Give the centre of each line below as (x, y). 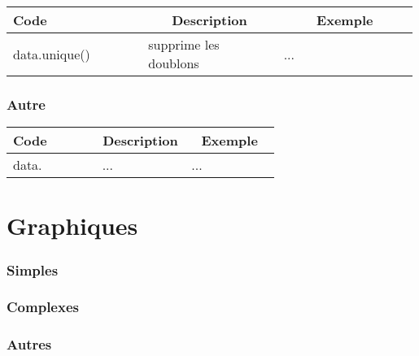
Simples (33, 269)
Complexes (43, 307)
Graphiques (72, 226)
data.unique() (52, 54)
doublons (174, 63)
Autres (29, 344)
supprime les (184, 44)
